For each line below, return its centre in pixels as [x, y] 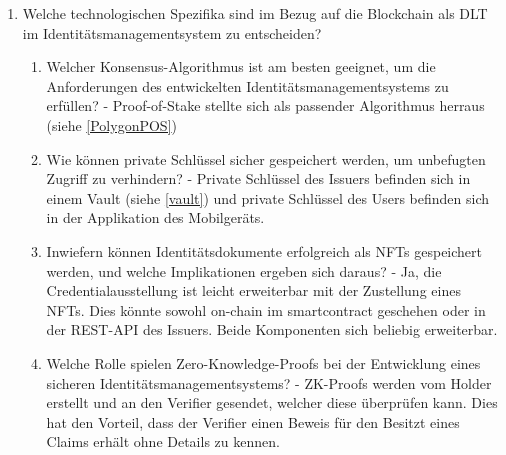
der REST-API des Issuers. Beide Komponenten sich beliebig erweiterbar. [272, 329]
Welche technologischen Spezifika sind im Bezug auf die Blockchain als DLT [255, 13]
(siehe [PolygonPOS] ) [111, 124]
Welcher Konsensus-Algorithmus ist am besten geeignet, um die [241, 66]
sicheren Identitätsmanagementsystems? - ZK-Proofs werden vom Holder [269, 382]
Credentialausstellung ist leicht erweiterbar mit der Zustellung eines [253, 290]
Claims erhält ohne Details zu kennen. [163, 441]
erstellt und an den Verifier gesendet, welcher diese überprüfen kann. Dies [272, 402]
